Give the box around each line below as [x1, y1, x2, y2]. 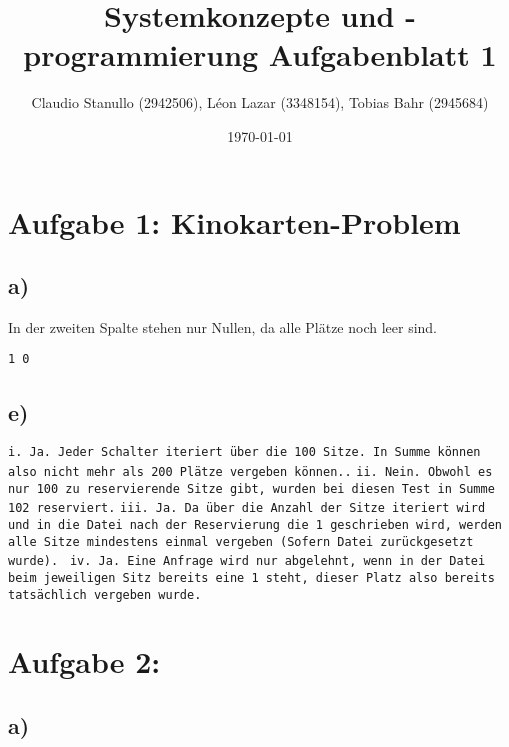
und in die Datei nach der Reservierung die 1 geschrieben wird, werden [8, 517, 502, 532]
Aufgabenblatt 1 [268, 34, 497, 75]
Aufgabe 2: [8, 641, 161, 682]
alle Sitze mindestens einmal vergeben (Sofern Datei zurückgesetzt [8, 534, 474, 549]
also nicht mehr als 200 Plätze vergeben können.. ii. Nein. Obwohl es [8, 465, 493, 479]
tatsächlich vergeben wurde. [8, 587, 202, 602]
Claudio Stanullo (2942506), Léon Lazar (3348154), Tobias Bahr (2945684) [31, 92, 489, 113]
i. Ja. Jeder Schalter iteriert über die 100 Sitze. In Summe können [8, 445, 481, 460]
